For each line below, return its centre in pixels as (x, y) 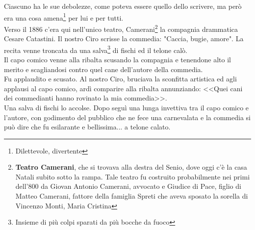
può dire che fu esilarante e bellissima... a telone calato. (87, 127)
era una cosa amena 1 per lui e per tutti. (64, 17)
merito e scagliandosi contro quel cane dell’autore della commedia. (103, 69)
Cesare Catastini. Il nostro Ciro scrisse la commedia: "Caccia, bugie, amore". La (124, 38)
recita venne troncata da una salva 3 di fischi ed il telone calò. (96, 49)
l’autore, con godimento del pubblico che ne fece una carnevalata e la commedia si (127, 117)
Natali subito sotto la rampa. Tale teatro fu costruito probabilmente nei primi (133, 176)
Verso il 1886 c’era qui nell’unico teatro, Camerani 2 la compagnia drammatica (121, 28)
